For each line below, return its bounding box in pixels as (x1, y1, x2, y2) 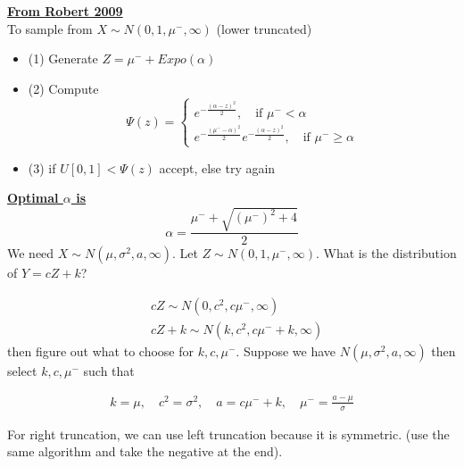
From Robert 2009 (7, 2, 123, 20)
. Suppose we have (236, 342, 336, 361)
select (7, 362, 37, 380)
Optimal (7, 188, 59, 207)
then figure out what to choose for (7, 342, 194, 361)
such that (83, 362, 135, 380)
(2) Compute (28, 79, 99, 97)
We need (7, 244, 54, 263)
